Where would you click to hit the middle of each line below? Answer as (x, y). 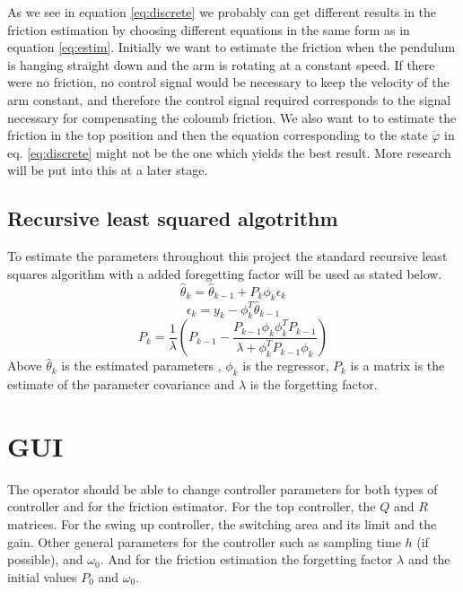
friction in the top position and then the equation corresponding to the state (218, 135)
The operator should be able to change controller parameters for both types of (223, 488)
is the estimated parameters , (141, 366)
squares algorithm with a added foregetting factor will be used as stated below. (225, 273)
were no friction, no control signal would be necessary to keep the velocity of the (228, 82)
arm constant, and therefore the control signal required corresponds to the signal (229, 99)
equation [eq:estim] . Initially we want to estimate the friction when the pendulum (231, 47)
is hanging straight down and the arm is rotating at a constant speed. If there (221, 64)
